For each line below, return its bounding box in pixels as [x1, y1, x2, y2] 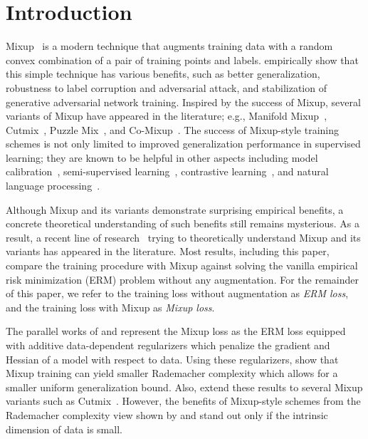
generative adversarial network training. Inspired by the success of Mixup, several [6, 94, 361, 109]
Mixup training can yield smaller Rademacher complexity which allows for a [6, 366, 338, 381]
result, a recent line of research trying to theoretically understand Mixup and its [6, 229, 361, 244]
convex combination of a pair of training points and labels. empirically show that [6, 52, 359, 67]
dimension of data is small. [6, 421, 122, 436]
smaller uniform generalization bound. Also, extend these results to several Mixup [6, 379, 363, 394]
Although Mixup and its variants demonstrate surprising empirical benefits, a [6, 202, 344, 217]
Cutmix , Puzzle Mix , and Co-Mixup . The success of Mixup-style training [6, 122, 340, 137]
